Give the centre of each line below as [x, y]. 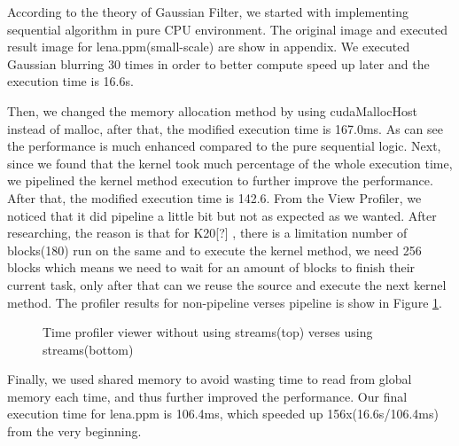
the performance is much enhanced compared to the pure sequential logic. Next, [224, 146]
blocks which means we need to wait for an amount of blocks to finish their [211, 267]
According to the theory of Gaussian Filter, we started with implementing [208, 12]
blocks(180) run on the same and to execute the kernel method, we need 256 [214, 250]
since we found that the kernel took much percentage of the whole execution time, [230, 163]
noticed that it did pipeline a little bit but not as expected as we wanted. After [222, 215]
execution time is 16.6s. [70, 81]
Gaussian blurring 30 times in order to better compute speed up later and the [218, 63]
